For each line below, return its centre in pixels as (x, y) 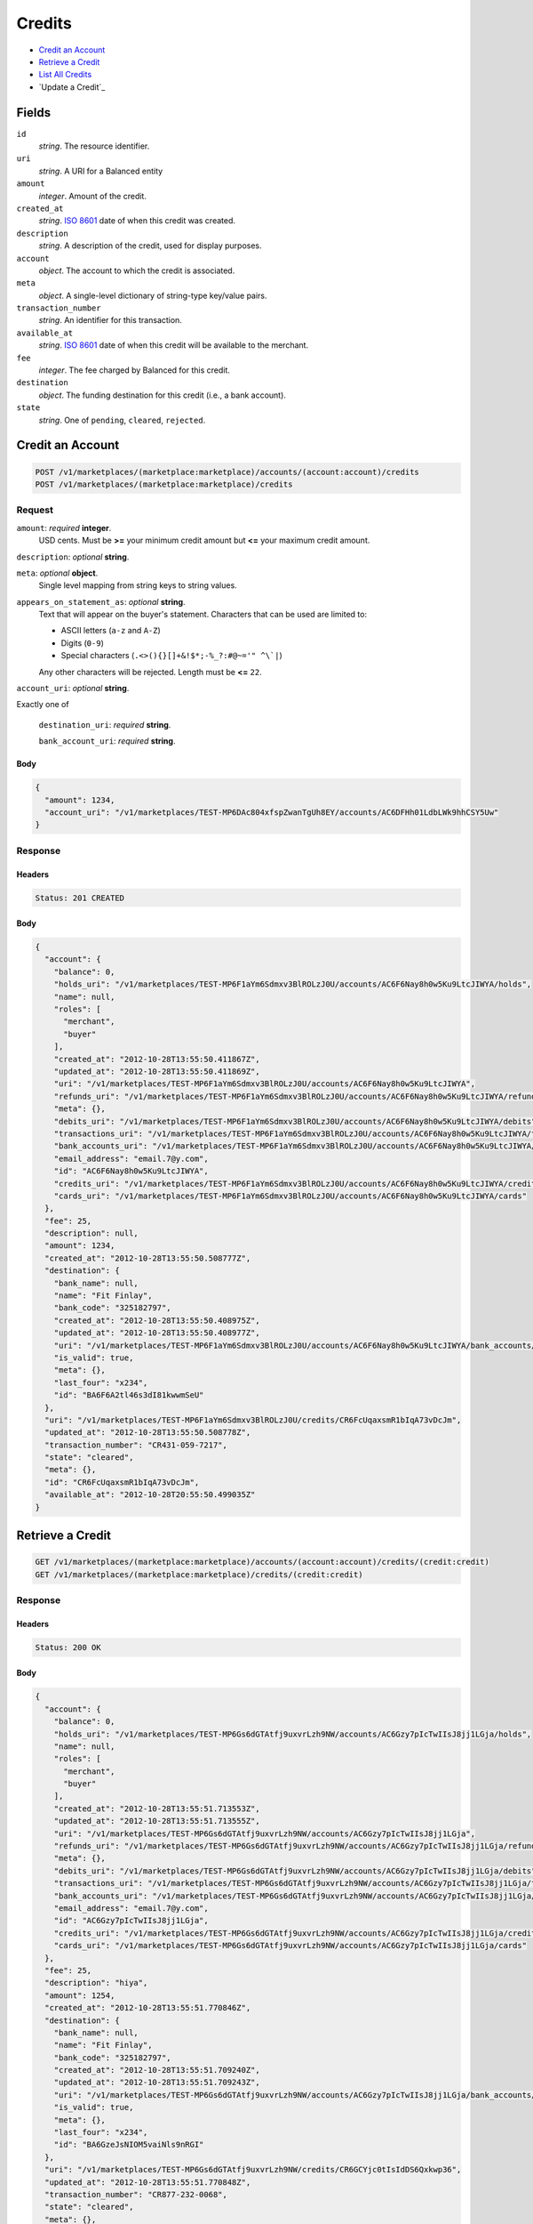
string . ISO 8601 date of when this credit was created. (137, 221)
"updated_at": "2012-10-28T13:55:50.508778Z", (148, 1433)
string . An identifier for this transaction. (110, 320)
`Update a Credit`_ (72, 87)
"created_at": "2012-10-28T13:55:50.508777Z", (148, 1258)
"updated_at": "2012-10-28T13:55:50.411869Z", (157, 1071)
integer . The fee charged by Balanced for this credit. (135, 370)
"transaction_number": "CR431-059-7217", (136, 1445)
